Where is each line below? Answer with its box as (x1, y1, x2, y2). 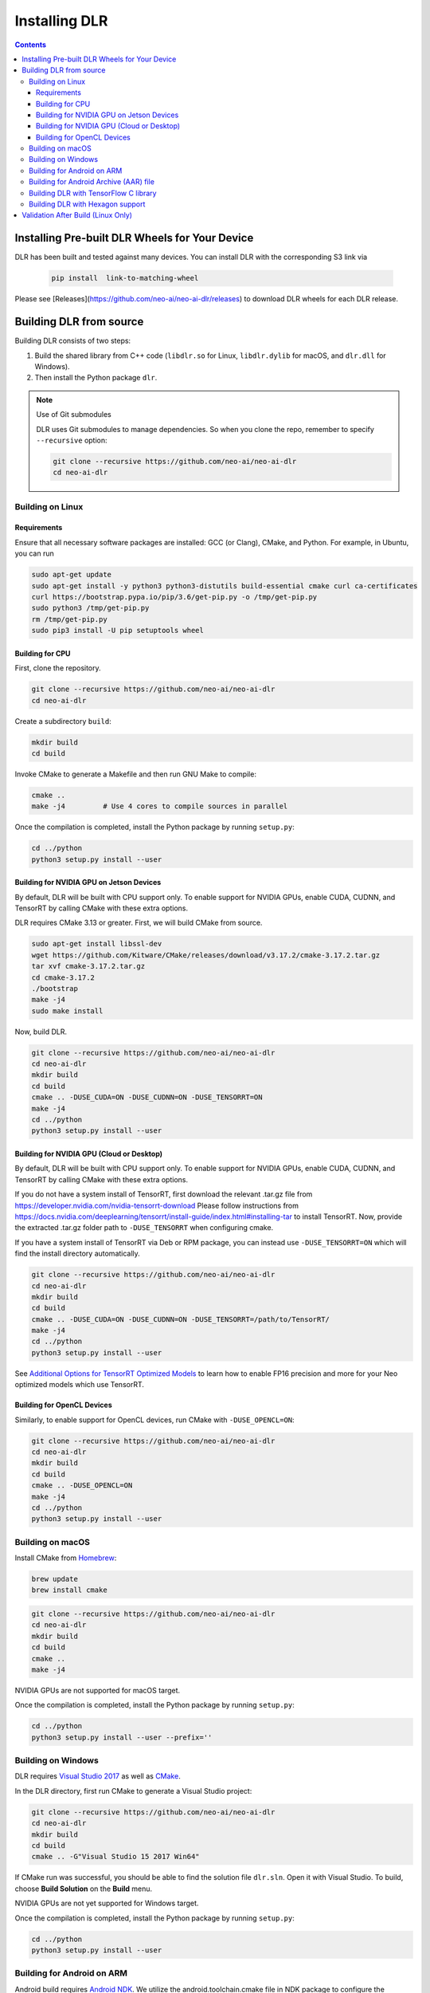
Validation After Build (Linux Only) (21, 210, 133, 220)
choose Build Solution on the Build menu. (14, 1884, 153, 1893)
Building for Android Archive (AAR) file (29, 177, 155, 187)
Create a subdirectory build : (14, 716, 111, 725)
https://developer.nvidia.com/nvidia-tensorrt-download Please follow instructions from (14, 1201, 299, 1210)
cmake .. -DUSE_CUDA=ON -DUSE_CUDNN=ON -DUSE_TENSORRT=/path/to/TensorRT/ (31, 1315, 330, 1323)
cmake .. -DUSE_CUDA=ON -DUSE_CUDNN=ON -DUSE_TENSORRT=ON (31, 1093, 263, 1102)
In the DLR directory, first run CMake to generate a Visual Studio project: (14, 1786, 252, 1795)
